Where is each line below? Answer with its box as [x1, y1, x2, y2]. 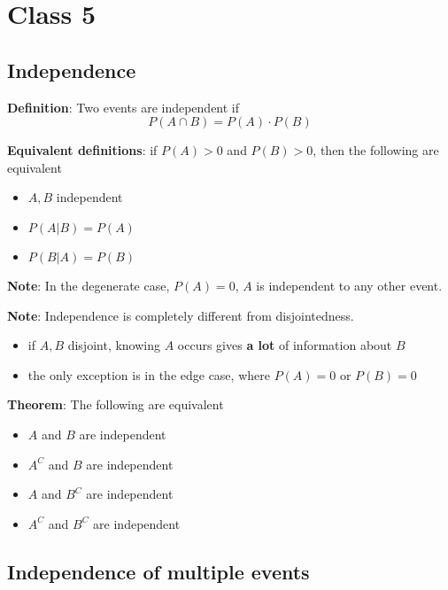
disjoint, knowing [67, 336, 161, 354]
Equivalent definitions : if [7, 141, 158, 159]
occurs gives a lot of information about [177, 336, 392, 354]
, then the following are [313, 141, 439, 159]
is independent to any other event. [256, 276, 443, 294]
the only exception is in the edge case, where [27, 365, 270, 384]
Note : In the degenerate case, [7, 276, 170, 294]
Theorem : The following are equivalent [7, 395, 224, 414]
